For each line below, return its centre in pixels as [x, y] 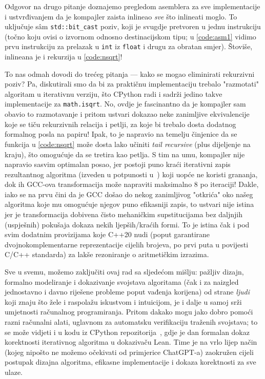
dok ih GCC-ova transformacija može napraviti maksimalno [98, 184]
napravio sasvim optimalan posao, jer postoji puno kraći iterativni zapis [118, 164]
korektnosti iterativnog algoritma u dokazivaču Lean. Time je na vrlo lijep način [131, 342]
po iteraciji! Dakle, [229, 184]
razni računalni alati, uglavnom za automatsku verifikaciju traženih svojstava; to [131, 322]
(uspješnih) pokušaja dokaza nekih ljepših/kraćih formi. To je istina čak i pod [127, 224]
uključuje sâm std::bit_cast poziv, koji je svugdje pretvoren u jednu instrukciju [133, 26]
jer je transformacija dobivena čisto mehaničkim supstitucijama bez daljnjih [124, 214]
